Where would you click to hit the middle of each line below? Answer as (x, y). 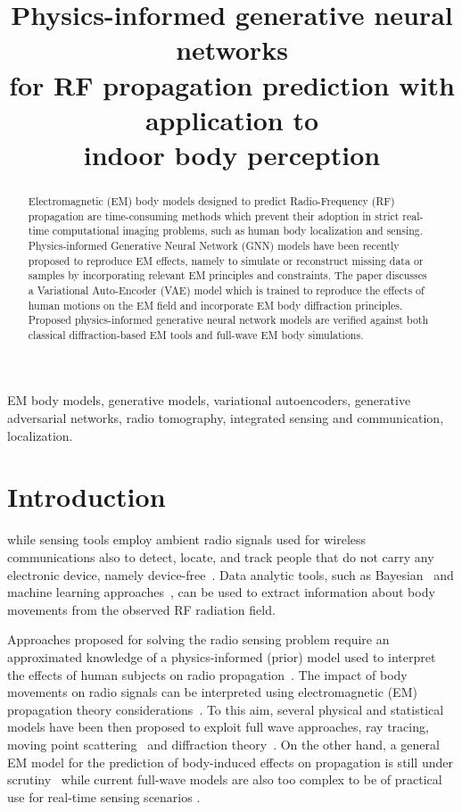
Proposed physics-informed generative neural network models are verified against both (228, 320)
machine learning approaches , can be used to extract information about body (221, 592)
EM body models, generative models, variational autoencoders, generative (209, 400)
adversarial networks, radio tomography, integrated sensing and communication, (226, 418)
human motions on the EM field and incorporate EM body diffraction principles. (215, 305)
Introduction (87, 497)
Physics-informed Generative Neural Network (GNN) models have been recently (214, 245)
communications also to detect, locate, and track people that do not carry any (221, 556)
